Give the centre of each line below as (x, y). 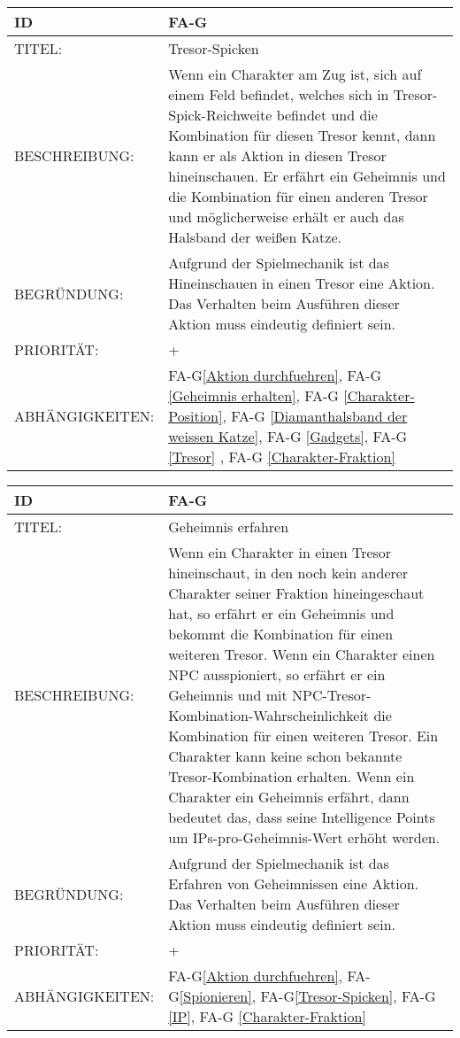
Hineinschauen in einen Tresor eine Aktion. (302, 283)
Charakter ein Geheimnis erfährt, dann (289, 797)
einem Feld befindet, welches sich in (279, 94)
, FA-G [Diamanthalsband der (315, 416)
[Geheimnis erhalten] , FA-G (253, 395)
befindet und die (327, 115)
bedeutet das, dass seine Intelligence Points (302, 817)
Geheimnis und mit (228, 695)
